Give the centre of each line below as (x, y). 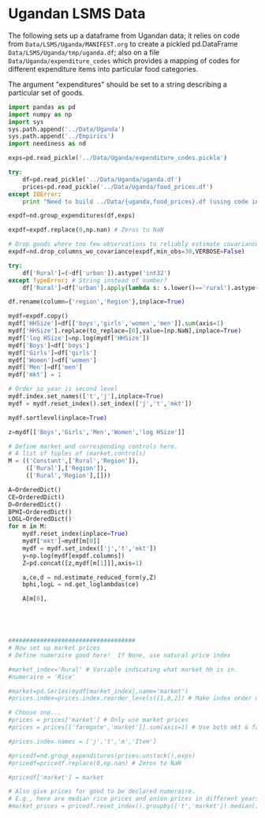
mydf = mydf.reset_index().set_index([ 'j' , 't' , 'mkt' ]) (100, 403)
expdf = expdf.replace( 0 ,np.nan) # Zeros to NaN (86, 230)
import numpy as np (40, 114)
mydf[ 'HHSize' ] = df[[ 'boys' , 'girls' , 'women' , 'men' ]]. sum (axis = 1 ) (116, 324)
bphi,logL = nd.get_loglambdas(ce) (81, 585)
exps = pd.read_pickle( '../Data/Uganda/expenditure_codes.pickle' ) (118, 158)
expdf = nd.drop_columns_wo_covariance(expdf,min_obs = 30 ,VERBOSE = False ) (127, 252)
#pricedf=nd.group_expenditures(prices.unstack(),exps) (102, 756)
